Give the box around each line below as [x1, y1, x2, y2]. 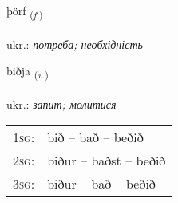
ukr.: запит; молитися [6, 96, 117, 113]
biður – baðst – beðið [47, 150, 166, 169]
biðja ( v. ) [6, 62, 49, 82]
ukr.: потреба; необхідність [6, 35, 143, 52]
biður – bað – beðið [47, 173, 156, 193]
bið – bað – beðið [47, 127, 144, 146]
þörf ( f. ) [6, 2, 43, 21]
